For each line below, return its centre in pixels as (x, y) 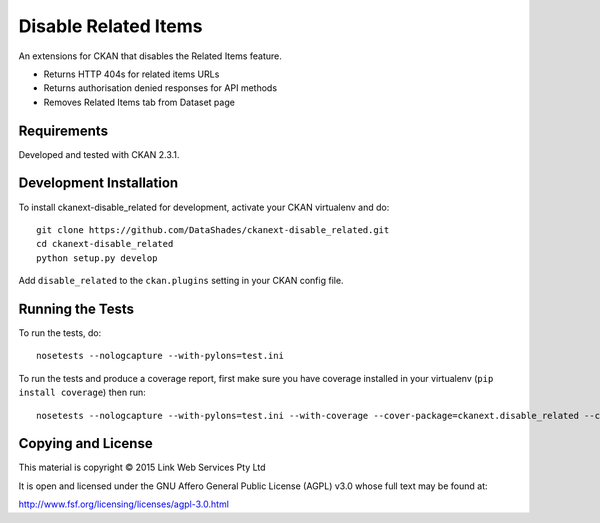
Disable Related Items (110, 26)
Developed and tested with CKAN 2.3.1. (99, 154)
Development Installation (98, 183)
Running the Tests (76, 308)
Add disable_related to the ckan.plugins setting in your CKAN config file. (181, 281)
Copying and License (86, 443)
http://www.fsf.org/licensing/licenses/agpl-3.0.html (124, 504)
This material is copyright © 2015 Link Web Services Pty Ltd (142, 467)
